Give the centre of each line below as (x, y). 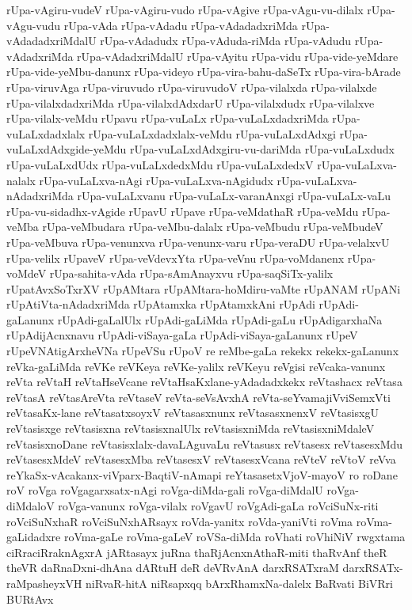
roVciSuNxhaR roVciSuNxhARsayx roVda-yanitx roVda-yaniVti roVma (180, 521)
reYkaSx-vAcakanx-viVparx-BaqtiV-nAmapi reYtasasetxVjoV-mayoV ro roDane (202, 474)
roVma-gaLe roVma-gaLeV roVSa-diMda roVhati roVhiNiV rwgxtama (235, 537)
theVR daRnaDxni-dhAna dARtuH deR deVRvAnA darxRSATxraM (173, 568)
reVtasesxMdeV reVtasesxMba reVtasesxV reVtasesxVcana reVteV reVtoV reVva (201, 459)
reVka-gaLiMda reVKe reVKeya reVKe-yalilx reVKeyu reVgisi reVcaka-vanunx (196, 366)
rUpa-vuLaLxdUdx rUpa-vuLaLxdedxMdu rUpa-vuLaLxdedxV (160, 164)
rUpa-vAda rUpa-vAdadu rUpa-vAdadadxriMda (181, 25)
